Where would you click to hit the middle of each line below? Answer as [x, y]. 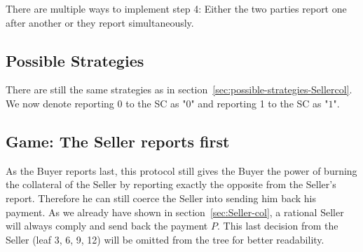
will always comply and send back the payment [107, 226]
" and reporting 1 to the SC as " [260, 103]
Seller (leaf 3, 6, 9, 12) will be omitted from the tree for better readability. [165, 239]
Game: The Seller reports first [118, 141]
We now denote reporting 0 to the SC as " [96, 103]
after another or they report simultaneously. [100, 22]
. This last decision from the [278, 226]
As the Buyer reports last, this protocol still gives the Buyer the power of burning [181, 170]
